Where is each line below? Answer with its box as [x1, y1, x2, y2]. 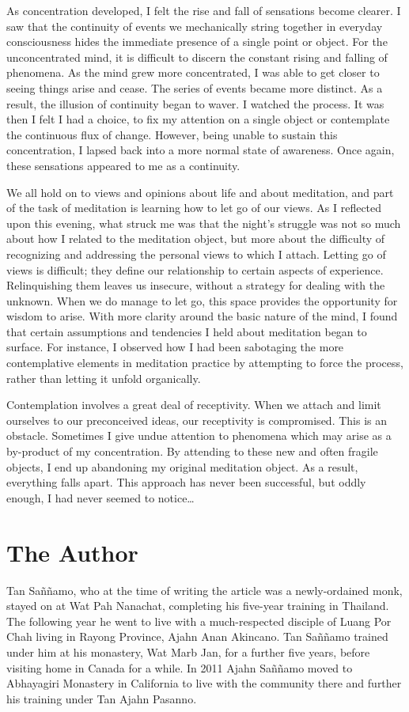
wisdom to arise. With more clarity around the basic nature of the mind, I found [6, 308, 398, 324]
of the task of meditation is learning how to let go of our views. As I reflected [6, 199, 382, 216]
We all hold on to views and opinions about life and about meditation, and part [6, 184, 394, 200]
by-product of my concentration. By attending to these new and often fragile [6, 443, 378, 460]
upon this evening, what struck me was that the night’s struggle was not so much [6, 214, 401, 231]
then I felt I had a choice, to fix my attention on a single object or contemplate [6, 111, 390, 127]
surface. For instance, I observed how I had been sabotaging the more [6, 339, 344, 355]
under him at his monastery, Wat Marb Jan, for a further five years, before [6, 643, 370, 660]
